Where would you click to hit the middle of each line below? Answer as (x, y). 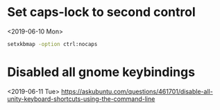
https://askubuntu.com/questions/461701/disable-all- (137, 91)
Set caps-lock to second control (101, 12)
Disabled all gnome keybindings (101, 72)
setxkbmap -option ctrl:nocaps (52, 44)
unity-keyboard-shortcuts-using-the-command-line (81, 99)
